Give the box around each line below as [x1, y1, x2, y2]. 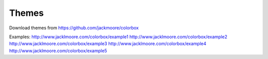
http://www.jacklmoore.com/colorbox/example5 [9, 48, 107, 54]
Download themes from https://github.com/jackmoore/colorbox [9, 25, 139, 31]
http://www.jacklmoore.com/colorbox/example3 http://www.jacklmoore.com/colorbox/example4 [9, 41, 206, 47]
